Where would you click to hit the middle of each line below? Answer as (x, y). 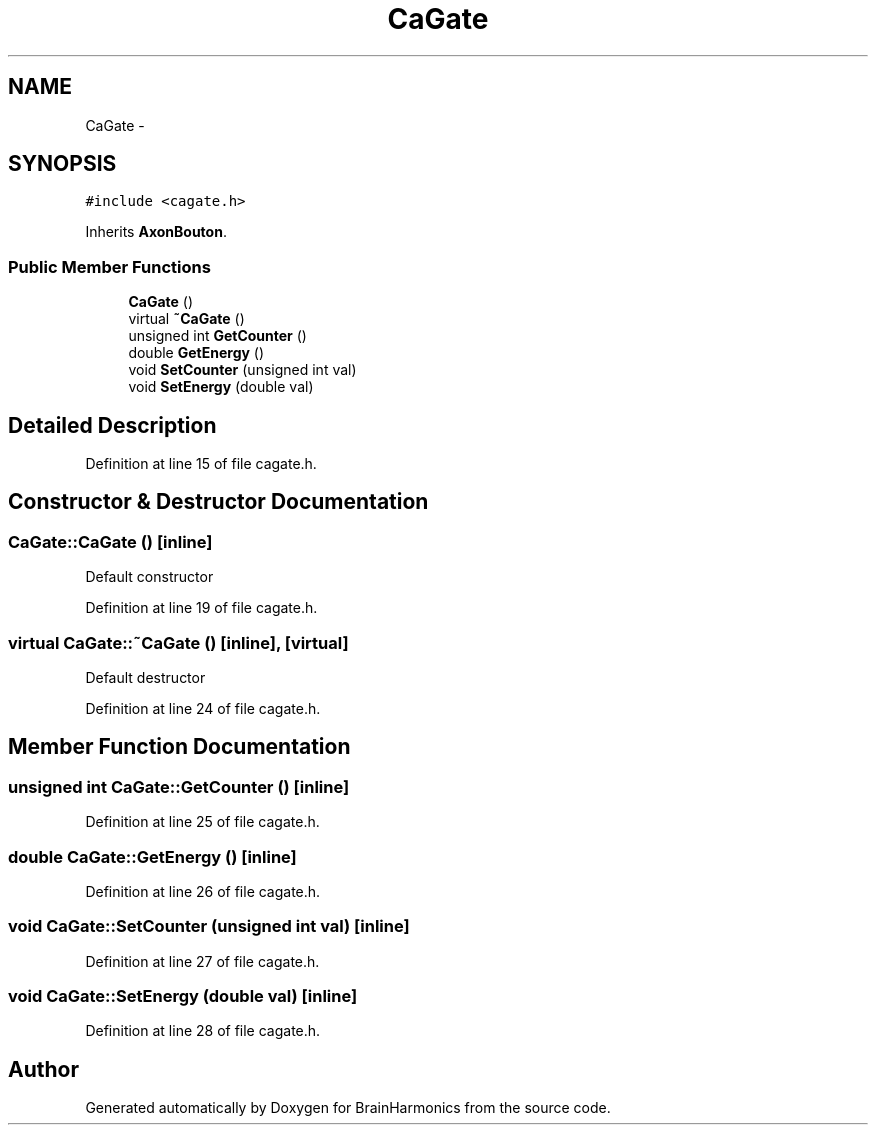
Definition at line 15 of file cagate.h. (201, 464)
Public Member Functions (109, 266)
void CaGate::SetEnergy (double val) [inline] (183, 996)
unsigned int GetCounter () (217, 336)
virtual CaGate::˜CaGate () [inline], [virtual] (178, 642)
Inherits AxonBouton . (156, 232)
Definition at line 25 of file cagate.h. (202, 822)
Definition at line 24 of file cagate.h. (203, 708)
